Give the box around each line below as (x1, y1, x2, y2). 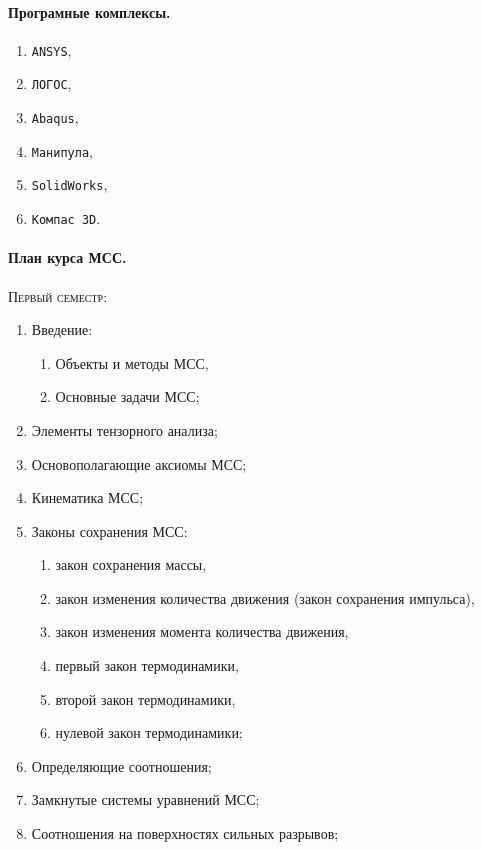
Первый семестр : (8, 285, 108, 306)
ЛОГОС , (31, 73, 72, 94)
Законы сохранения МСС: (31, 520, 188, 541)
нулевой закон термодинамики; (55, 722, 243, 743)
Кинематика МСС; (31, 487, 144, 508)
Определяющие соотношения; (31, 755, 212, 776)
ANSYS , (31, 39, 72, 60)
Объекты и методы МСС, (55, 352, 209, 373)
